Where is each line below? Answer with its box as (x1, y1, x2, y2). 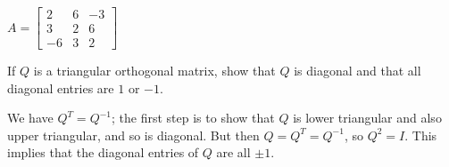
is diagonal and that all (294, 61, 421, 80)
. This (404, 125, 437, 144)
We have (7, 108, 54, 127)
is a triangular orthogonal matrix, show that (33, 61, 276, 80)
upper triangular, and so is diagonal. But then (7, 125, 260, 144)
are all (216, 143, 251, 162)
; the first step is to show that (112, 108, 275, 127)
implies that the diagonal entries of (7, 143, 199, 162)
